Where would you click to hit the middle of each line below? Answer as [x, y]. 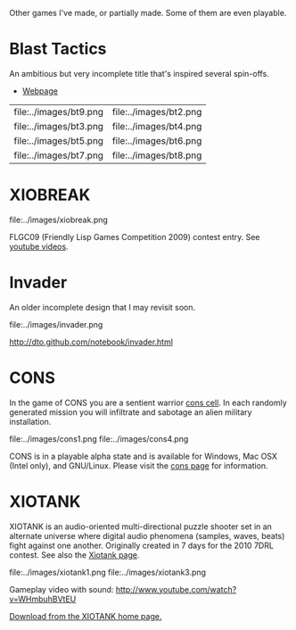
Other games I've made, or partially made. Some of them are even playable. [148, 13]
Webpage [40, 91]
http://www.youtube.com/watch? [176, 589]
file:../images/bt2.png [157, 112]
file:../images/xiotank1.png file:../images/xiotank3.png [108, 572]
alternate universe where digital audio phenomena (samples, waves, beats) [147, 535]
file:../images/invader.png [56, 324]
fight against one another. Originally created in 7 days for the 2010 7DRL [142, 545]
